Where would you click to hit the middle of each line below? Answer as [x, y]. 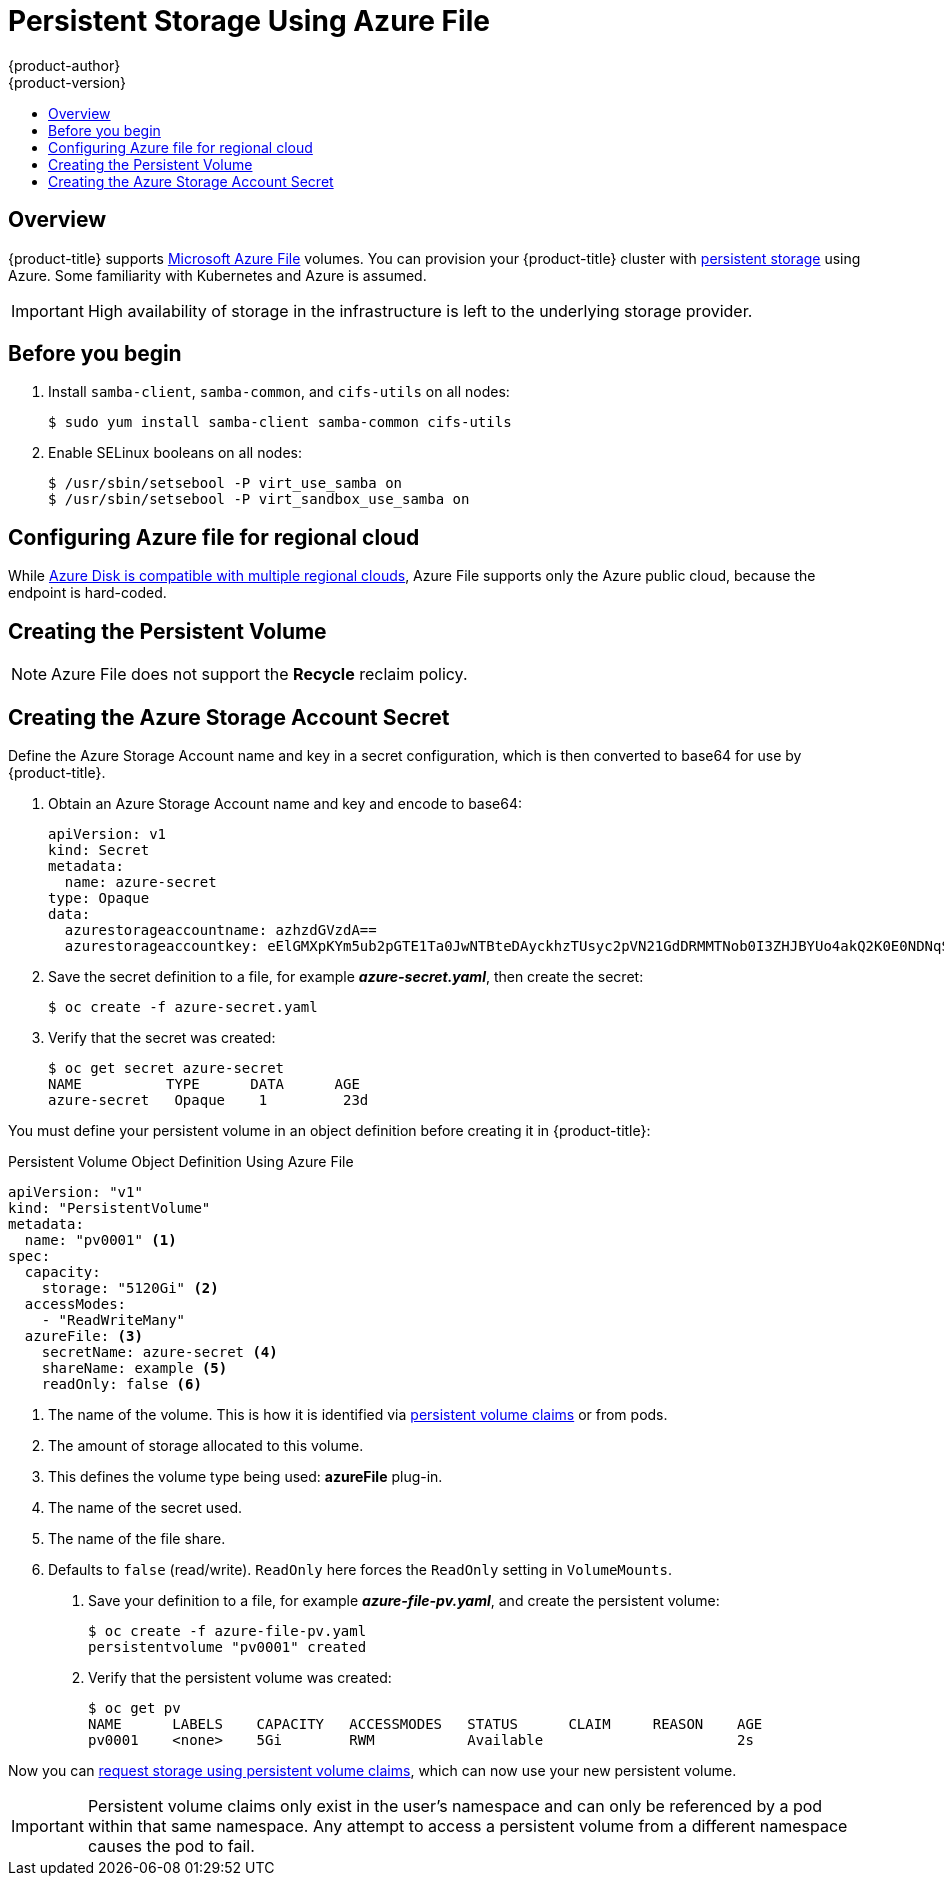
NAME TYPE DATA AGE [204, 1083]
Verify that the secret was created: [162, 1037]
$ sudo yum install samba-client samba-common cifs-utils [280, 422]
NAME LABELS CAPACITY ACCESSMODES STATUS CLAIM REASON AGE [425, 1723]
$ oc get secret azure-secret [166, 1067]
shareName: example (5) [134, 1367]
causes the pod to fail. [171, 1845]
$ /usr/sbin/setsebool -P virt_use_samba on [225, 483]
